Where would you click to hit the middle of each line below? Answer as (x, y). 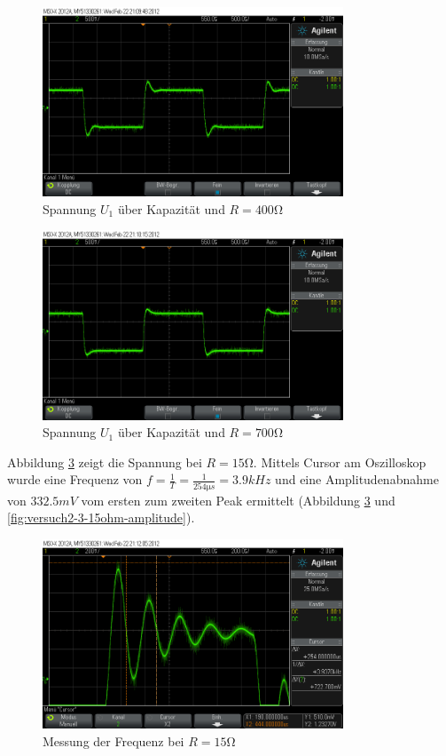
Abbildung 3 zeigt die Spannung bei (105, 462)
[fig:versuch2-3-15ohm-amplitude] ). (101, 517)
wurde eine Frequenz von (75, 479)
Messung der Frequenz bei (113, 740)
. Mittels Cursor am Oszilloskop (340, 462)
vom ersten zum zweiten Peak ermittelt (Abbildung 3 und (238, 500)
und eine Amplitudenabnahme (357, 479)
